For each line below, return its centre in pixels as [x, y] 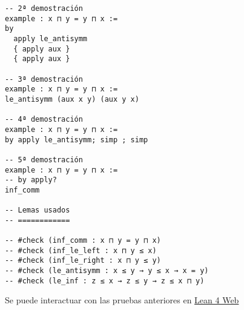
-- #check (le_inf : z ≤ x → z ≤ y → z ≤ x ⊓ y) [105, 281]
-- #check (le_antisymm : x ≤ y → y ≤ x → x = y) [107, 271]
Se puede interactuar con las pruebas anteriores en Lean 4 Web [122, 300]
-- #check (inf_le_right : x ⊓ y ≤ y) [83, 261]
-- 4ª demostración [44, 120]
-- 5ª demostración [44, 160]
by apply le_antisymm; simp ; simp [77, 140]
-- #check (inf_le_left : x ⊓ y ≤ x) [81, 250]
